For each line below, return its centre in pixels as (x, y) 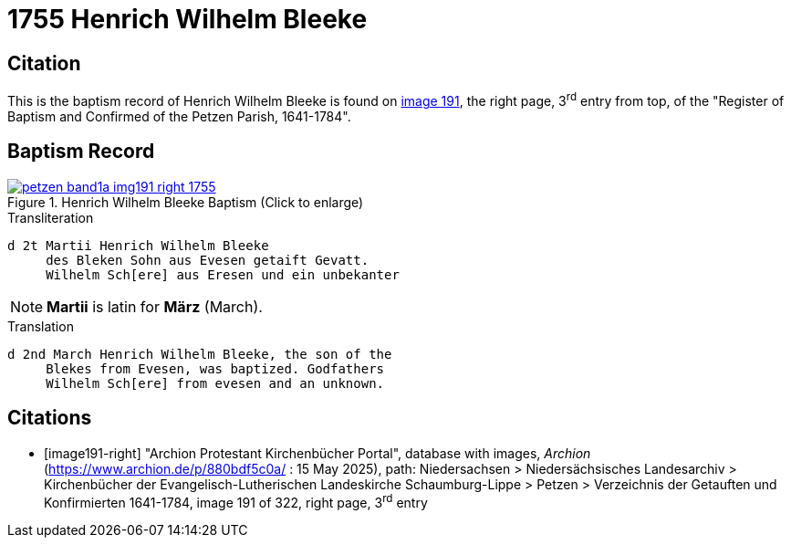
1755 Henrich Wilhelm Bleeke (187, 19)
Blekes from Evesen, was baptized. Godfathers (215, 368)
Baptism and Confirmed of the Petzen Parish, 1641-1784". (179, 116)
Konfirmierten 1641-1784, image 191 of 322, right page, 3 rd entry (236, 501)
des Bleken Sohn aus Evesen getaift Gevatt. (208, 260)
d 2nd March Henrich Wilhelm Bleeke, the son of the (200, 354)
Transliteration (51, 217)
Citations (50, 418)
